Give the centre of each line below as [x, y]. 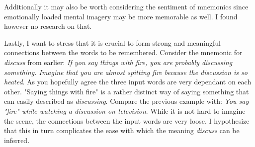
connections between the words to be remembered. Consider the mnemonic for [123, 52]
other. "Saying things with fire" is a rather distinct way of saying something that [127, 91]
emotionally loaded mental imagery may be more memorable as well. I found [121, 16]
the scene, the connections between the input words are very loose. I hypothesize [127, 120]
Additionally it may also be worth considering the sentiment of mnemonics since [126, 6]
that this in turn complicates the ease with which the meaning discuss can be [122, 130]
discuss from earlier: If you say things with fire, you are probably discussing [118, 62]
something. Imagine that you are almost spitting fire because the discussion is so [126, 72]
